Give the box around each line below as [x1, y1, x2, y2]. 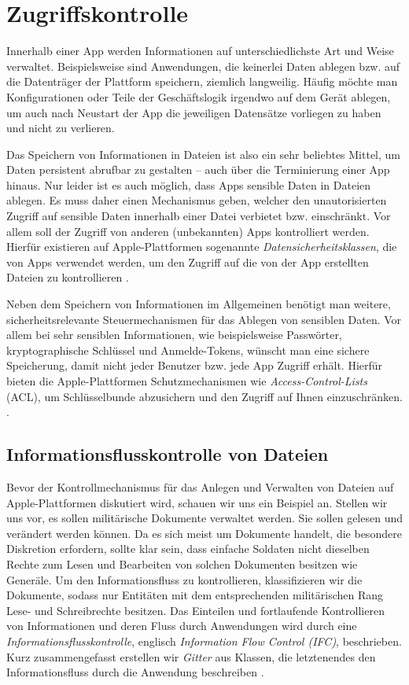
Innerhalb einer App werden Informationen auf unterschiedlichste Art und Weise [6, 42, 394, 59]
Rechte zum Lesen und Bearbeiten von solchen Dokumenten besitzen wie [6, 555, 358, 572]
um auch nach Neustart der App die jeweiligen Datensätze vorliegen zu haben [6, 104, 381, 120]
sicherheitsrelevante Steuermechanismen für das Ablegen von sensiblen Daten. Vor [6, 311, 402, 327]
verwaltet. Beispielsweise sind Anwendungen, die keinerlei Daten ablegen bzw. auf [6, 57, 400, 74]
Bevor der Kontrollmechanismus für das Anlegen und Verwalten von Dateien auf [6, 478, 394, 495]
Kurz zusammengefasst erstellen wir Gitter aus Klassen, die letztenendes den [6, 648, 376, 665]
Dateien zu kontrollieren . [6, 269, 129, 285]
